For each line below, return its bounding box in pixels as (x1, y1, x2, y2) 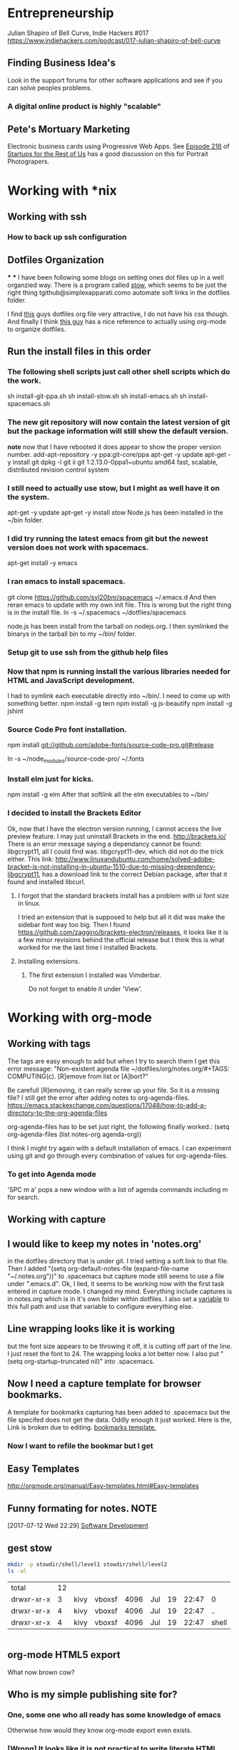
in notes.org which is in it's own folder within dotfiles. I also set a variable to (7, 1295, 230, 1303)
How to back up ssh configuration (7, 232, 127, 242)
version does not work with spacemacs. (7, 542, 149, 552)
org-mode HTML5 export (7, 1649, 121, 1661)
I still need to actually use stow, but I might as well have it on (7, 483, 220, 493)
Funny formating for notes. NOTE (7, 1502, 158, 1514)
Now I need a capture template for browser (7, 1377, 202, 1390)
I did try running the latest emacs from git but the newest (7, 534, 209, 543)
